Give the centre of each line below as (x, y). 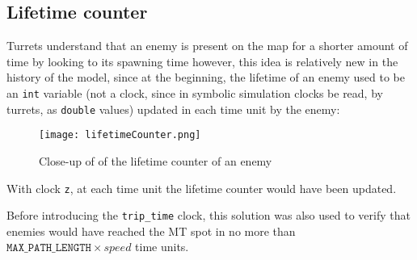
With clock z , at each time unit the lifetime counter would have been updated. (202, 188)
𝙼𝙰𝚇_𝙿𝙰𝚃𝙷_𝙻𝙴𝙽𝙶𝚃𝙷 (49, 248)
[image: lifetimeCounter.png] (120, 135)
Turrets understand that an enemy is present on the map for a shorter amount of (207, 46)
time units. (162, 247)
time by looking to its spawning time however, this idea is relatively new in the (202, 61)
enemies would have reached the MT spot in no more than (151, 231)
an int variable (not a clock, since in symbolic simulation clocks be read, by (195, 92)
